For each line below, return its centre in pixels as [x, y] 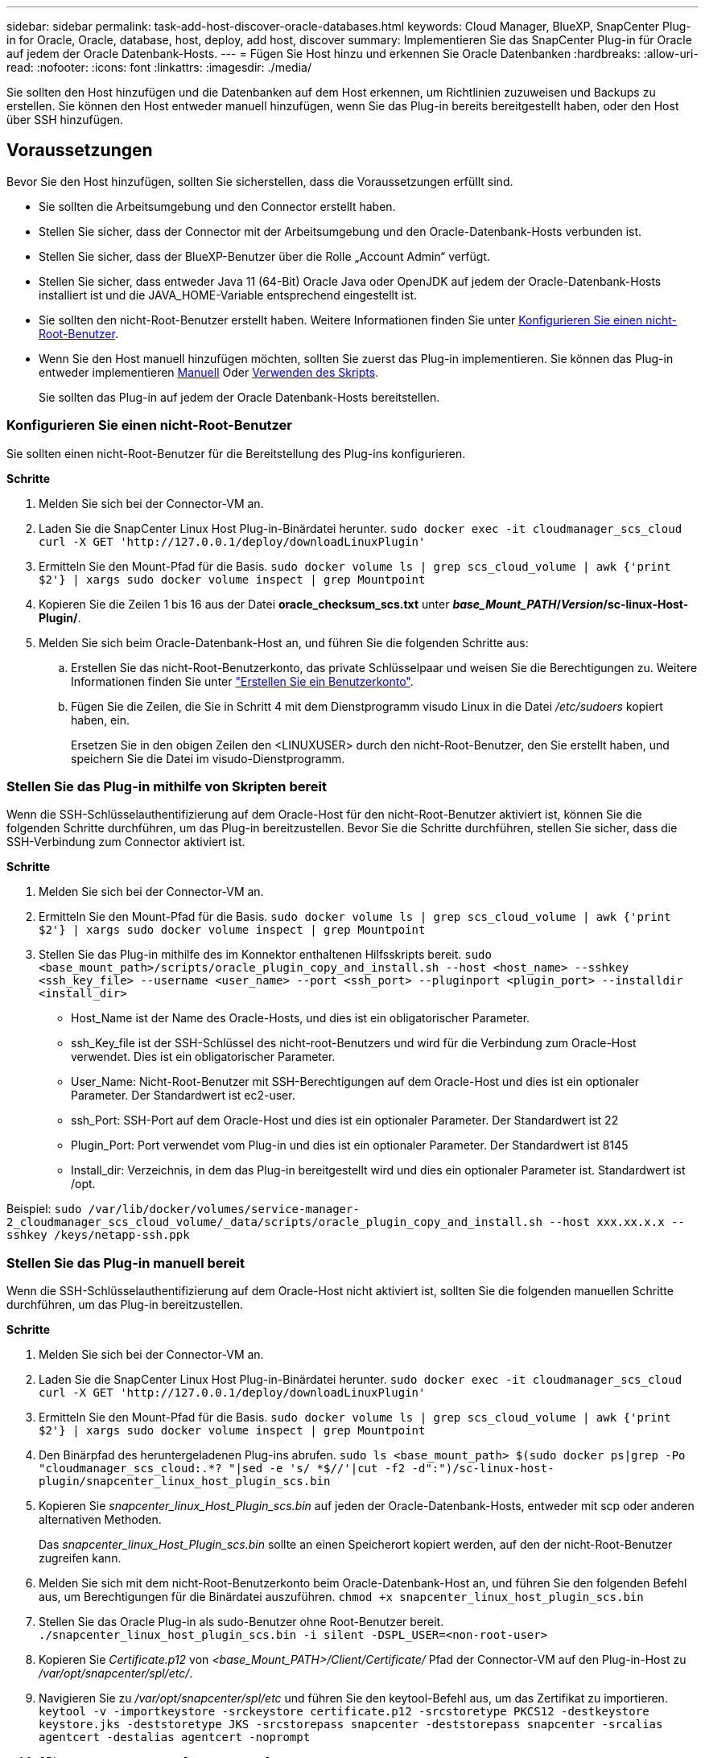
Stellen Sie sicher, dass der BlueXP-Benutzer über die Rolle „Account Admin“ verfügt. [265, 256]
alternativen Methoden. [100, 1520]
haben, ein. [100, 720]
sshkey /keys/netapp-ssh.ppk [98, 1235]
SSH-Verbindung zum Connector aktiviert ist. [126, 842]
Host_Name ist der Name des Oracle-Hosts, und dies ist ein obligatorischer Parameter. [301, 1018]
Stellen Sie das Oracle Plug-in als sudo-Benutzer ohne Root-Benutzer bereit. [241, 1622]
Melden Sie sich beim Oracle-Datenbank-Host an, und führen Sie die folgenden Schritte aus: [284, 642]
